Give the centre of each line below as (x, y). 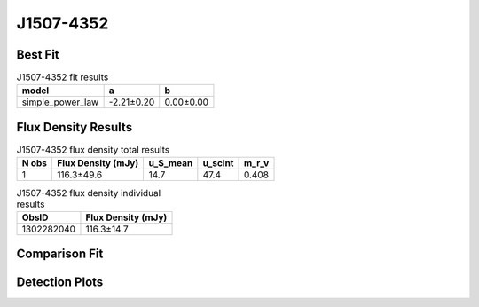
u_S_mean (171, 163)
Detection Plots (60, 283)
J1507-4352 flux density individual (89, 193)
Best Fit (38, 55)
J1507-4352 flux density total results (93, 150)
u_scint (218, 163)
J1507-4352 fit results (63, 77)
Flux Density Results (75, 127)
